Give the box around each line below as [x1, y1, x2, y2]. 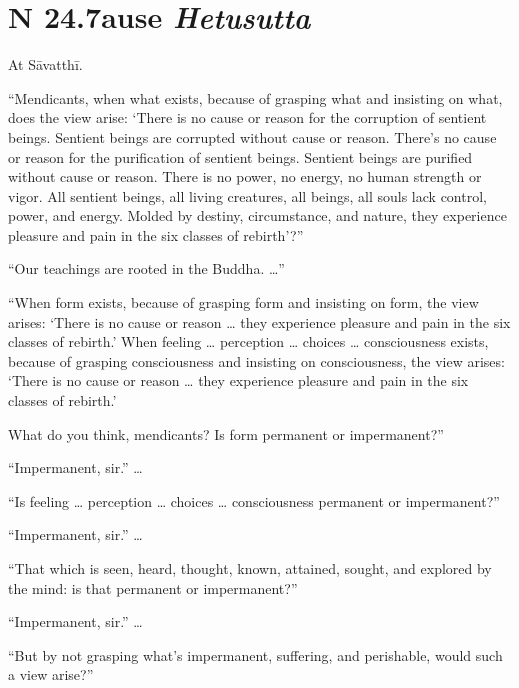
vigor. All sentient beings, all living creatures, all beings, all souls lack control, [8, 185, 487, 206]
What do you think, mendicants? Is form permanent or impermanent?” [8, 423, 444, 444]
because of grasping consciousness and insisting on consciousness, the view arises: [8, 350, 505, 371]
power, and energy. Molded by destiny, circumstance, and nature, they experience [8, 205, 507, 226]
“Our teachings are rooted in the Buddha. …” [8, 258, 285, 279]
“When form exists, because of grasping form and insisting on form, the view [8, 292, 479, 313]
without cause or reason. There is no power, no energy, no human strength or [8, 166, 482, 187]
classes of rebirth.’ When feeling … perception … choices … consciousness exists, [8, 331, 489, 352]
